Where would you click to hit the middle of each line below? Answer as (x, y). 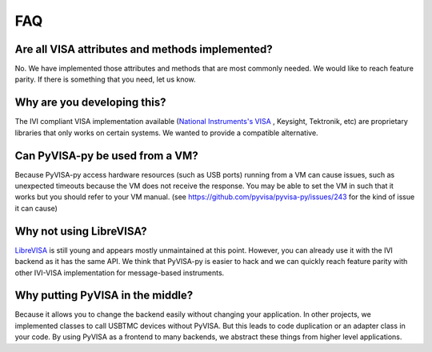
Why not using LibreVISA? (81, 231)
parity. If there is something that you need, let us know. (105, 79)
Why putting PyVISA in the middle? (104, 296)
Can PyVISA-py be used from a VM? (107, 156)
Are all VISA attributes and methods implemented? (144, 49)
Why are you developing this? (90, 103)
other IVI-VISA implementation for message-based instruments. (120, 273)
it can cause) (36, 208)
